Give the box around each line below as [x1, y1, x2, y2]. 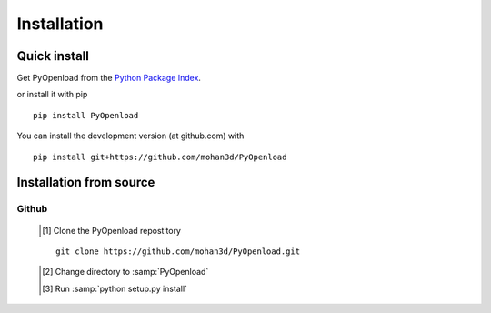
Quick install [16, 48, 90, 64]
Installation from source [16, 175, 155, 190]
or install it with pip [16, 89, 88, 100]
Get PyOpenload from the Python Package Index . [16, 73, 202, 84]
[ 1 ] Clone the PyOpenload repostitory [42, 225, 182, 236]
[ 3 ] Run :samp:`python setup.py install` [42, 283, 188, 294]
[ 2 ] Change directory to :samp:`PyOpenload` [42, 267, 209, 278]
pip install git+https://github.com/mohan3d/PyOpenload [33, 151, 287, 162]
